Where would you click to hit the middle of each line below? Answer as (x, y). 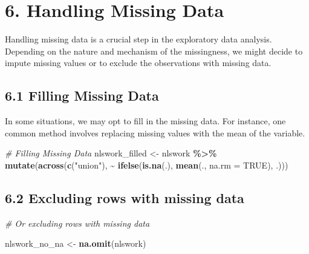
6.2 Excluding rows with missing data (125, 197)
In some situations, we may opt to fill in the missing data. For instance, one (145, 121)
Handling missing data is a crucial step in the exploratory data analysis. (138, 39)
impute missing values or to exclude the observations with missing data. (138, 63)
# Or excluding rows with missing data (77, 223)
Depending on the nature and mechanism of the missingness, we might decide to (154, 51)
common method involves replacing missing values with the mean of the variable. (155, 132)
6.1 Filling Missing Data (82, 95)
